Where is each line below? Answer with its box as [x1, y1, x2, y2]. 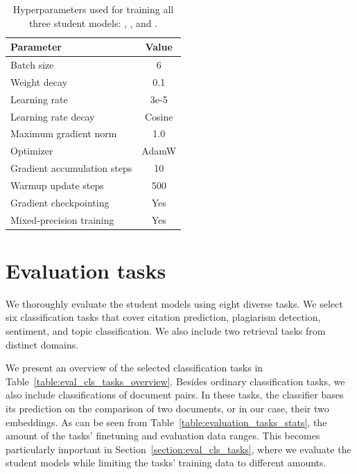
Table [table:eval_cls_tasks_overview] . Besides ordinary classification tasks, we [6, 374, 345, 388]
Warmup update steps [10, 177, 104, 192]
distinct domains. [6, 337, 79, 351]
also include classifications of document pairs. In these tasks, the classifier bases [6, 387, 344, 402]
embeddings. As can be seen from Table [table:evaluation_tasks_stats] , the [6, 414, 327, 429]
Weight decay [10, 74, 68, 89]
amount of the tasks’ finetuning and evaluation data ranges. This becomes [6, 428, 320, 443]
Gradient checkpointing [10, 195, 110, 209]
